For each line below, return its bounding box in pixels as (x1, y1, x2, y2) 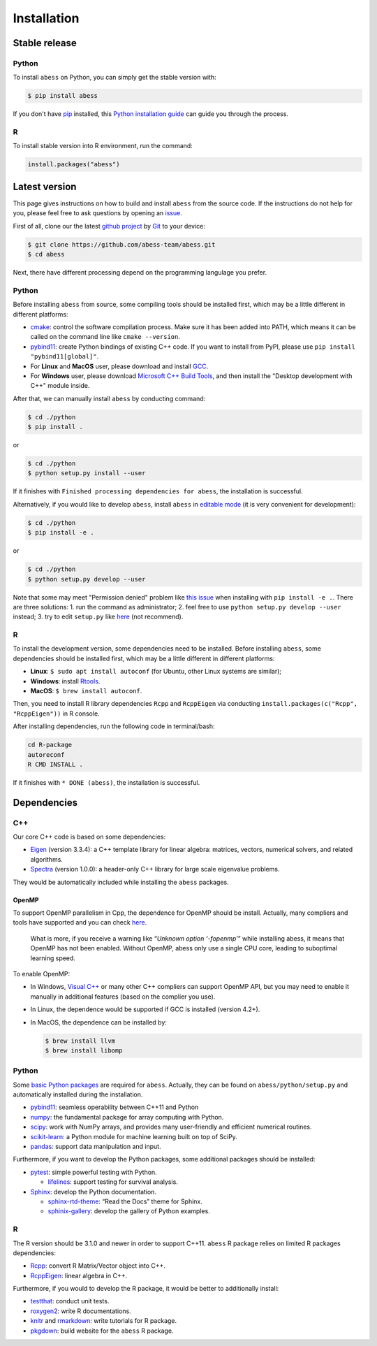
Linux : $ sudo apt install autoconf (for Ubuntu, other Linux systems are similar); (30, 667, 282, 676)
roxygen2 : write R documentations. (30, 1307, 132, 1315)
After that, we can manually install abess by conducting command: (13, 394, 206, 403)
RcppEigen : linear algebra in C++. (30, 1271, 128, 1280)
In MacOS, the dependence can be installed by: (30, 1018, 168, 1027)
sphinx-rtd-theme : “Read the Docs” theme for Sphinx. (47, 1197, 202, 1206)
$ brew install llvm (45, 1036, 115, 1045)
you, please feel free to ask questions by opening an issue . (13, 209, 183, 217)
